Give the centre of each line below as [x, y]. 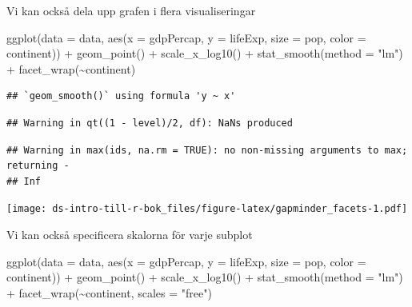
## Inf [24, 181]
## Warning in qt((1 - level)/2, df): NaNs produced [150, 123]
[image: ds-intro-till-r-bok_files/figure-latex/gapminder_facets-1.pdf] [207, 209]
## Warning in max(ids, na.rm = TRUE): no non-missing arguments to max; [207, 150]
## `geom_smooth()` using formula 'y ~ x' [121, 96]
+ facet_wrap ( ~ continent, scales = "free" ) [109, 292]
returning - [38, 166]
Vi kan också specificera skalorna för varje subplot [130, 234]
